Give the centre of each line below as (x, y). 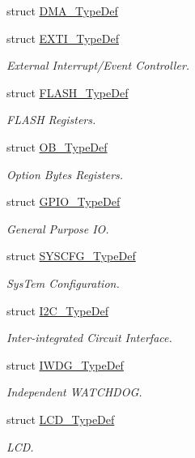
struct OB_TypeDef (57, 146)
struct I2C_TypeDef (57, 310)
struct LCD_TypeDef (61, 419)
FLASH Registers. (51, 120)
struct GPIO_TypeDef (64, 201)
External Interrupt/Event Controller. (98, 65)
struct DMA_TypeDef (62, 11)
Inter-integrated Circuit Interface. (89, 338)
